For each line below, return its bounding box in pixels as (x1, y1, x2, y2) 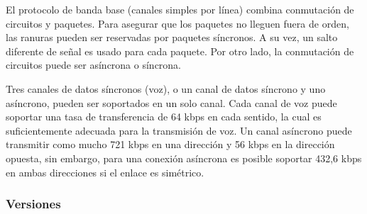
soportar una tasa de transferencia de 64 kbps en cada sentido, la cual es (6, 109, 322, 124)
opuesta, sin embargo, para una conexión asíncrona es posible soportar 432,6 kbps (6, 150, 362, 165)
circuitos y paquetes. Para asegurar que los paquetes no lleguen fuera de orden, (6, 16, 349, 30)
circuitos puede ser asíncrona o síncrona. (6, 57, 182, 72)
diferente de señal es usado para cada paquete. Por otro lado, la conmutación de (6, 43, 354, 58)
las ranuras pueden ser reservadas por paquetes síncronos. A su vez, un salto (6, 30, 338, 45)
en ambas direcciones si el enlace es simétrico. (6, 164, 204, 179)
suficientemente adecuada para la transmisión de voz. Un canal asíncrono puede (6, 123, 352, 137)
